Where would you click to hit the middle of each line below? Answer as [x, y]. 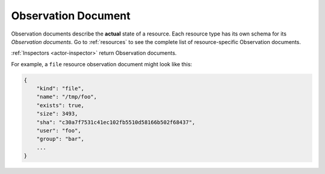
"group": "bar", [60, 139]
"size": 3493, [57, 114]
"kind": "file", [60, 89]
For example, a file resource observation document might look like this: [102, 64]
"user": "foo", [59, 131]
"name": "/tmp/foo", [67, 97]
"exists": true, [60, 105]
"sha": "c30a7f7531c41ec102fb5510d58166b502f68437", [116, 122]
